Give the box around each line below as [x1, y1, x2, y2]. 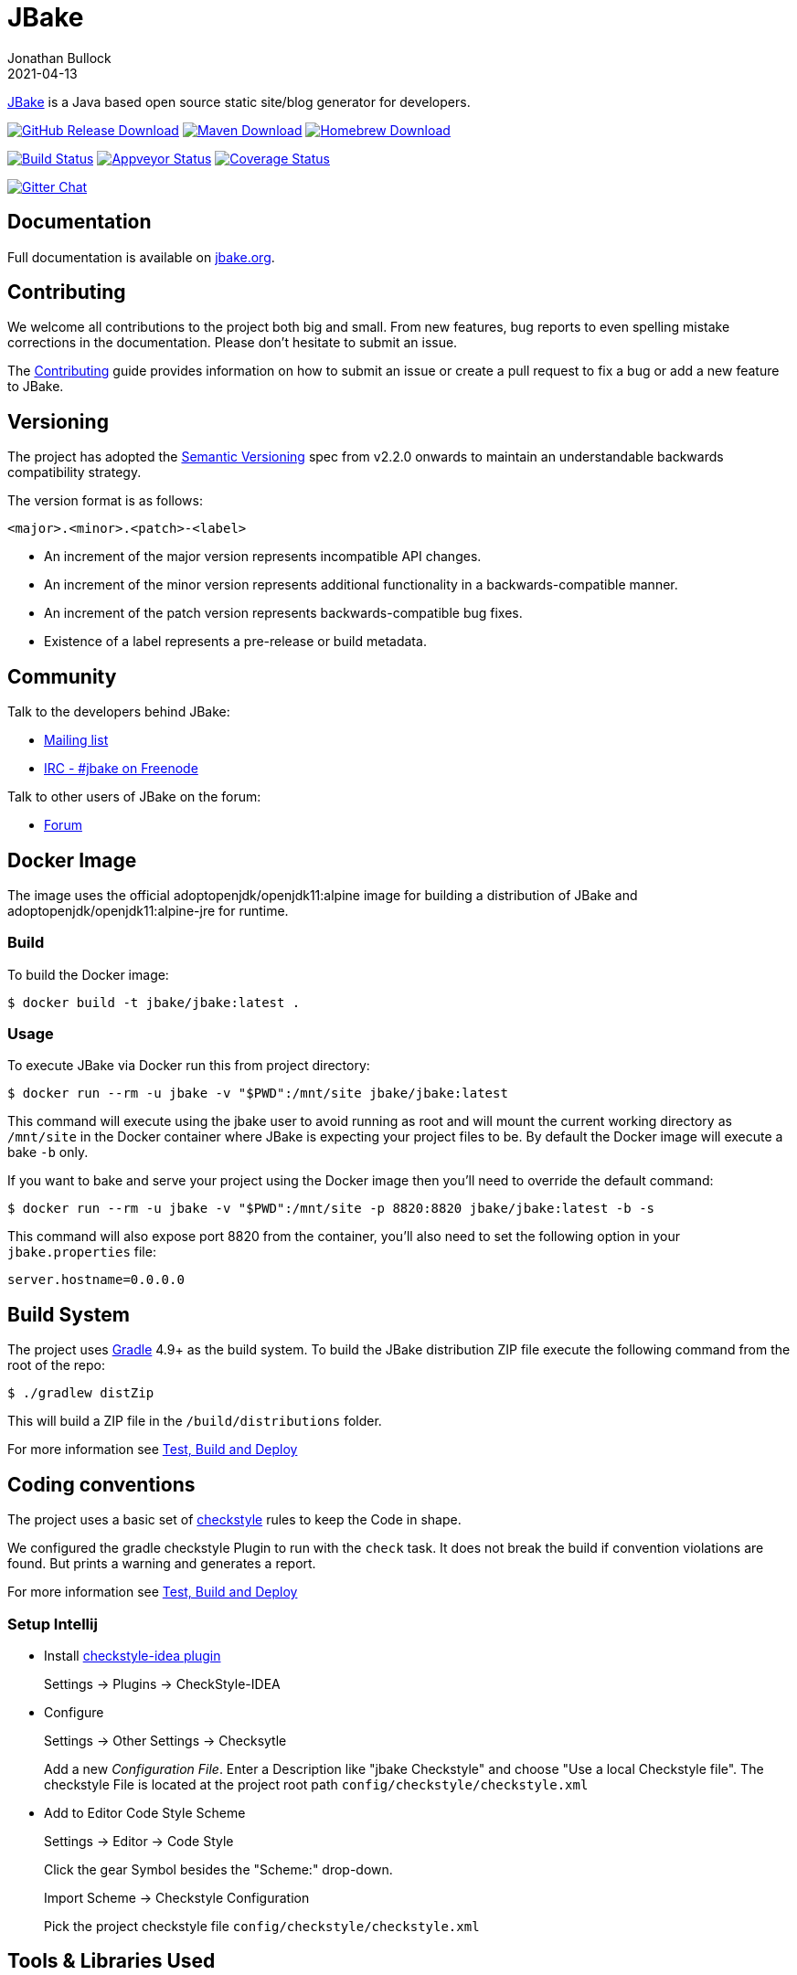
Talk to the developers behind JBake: [7, 704, 230, 720]
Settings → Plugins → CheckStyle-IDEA [44, 1675, 281, 1692]
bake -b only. [7, 1144, 89, 1161]
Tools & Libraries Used [7, 1949, 216, 1973]
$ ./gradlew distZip [7, 1386, 154, 1401]
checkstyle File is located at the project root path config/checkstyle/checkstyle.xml [44, 1776, 589, 1792]
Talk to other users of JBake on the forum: [7, 789, 261, 805]
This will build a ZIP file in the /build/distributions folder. [7, 1413, 382, 1429]
